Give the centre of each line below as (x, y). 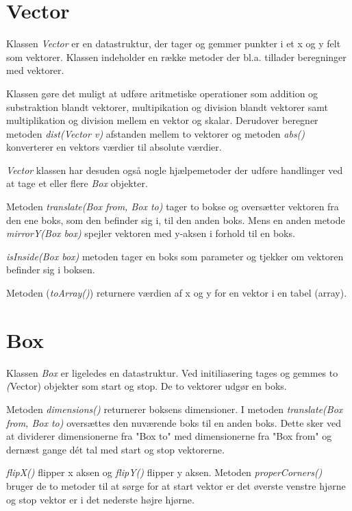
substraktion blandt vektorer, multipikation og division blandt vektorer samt (167, 107)
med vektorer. (35, 70)
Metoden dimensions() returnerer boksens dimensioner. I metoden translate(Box (175, 409)
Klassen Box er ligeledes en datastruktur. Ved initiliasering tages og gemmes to (172, 372)
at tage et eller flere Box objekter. (77, 183)
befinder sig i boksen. (51, 270)
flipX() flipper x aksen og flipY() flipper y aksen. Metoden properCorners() (164, 472)
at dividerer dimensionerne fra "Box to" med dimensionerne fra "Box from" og (169, 436)
